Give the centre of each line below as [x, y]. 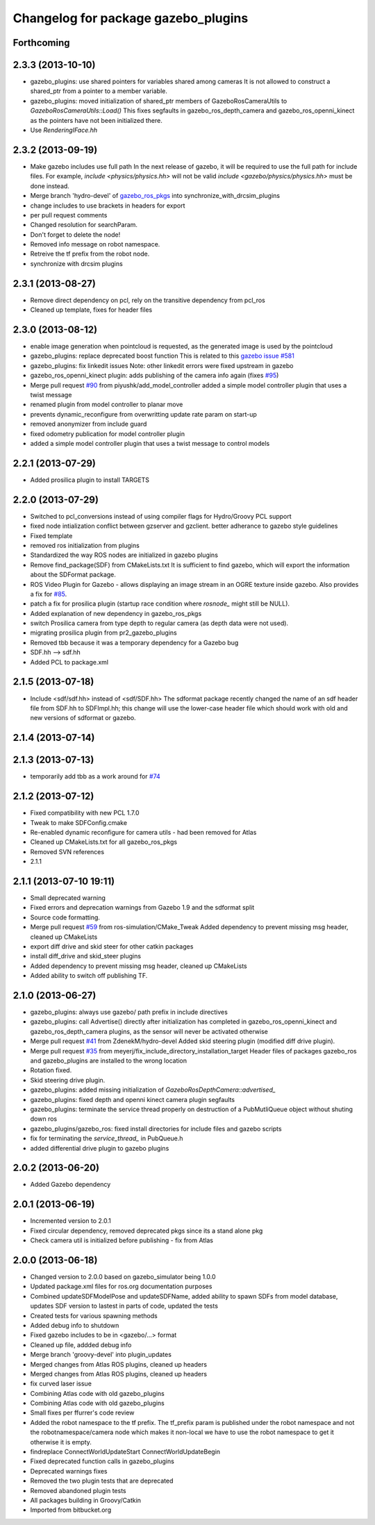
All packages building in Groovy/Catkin [86, 1500]
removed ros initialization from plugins [85, 545]
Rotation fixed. [51, 1070]
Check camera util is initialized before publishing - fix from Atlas [122, 1240]
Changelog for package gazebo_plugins [131, 18]
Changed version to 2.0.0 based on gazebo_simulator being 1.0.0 [123, 1277]
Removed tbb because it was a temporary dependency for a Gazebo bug [134, 642]
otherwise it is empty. [61, 1442]
